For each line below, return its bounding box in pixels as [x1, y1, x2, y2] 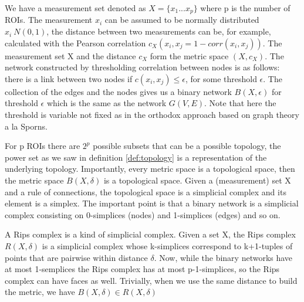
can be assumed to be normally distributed [104, 13, 259, 26]
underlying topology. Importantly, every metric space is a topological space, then [5, 162, 295, 175]
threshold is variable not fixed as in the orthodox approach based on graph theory [5, 108, 299, 121]
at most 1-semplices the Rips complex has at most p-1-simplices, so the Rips [5, 263, 280, 275]
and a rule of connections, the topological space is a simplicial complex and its [5, 185, 286, 198]
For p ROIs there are [5, 140, 80, 152]
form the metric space [150, 49, 229, 62]
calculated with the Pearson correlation [5, 36, 146, 49]
